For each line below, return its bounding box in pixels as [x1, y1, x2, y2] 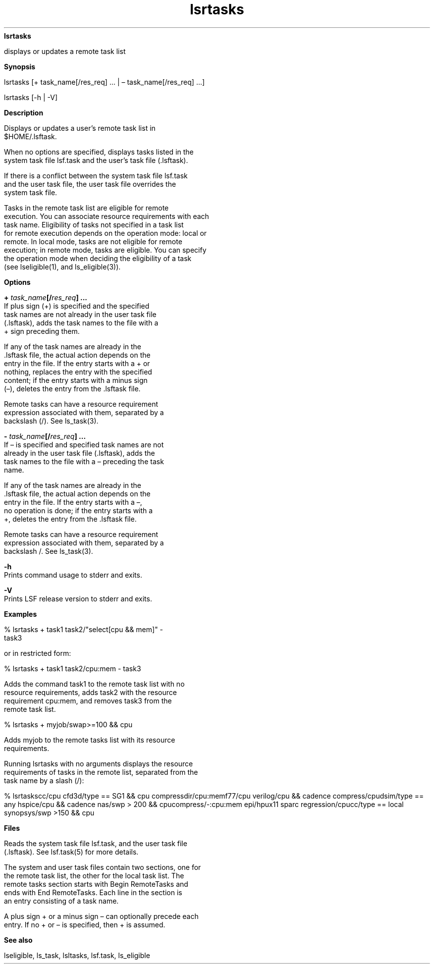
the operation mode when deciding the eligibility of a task [4, 254, 192, 263]
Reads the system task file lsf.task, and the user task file [4, 839, 187, 848]
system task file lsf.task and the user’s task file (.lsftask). [4, 156, 188, 164]
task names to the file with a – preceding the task [4, 457, 164, 466]
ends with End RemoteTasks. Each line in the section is [4, 888, 182, 897]
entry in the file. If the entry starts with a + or [4, 359, 150, 368]
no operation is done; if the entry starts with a [4, 506, 153, 515]
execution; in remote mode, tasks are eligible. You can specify [4, 245, 207, 254]
